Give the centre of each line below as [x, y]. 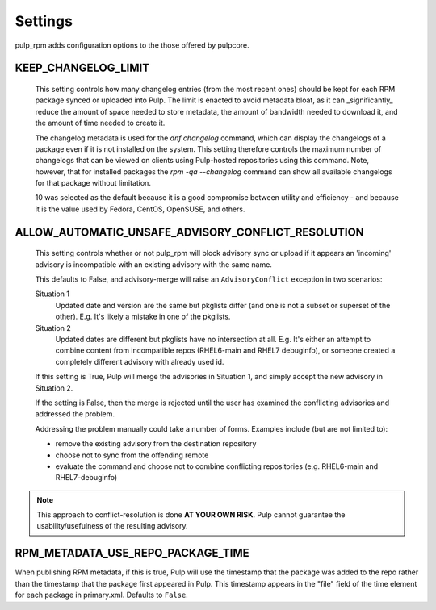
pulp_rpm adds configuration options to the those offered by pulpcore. [132, 45]
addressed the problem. [75, 414]
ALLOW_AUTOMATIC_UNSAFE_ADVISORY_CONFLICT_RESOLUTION [190, 232]
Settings [44, 21]
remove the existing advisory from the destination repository [156, 444]
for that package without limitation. [93, 183]
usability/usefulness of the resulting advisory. [113, 526]
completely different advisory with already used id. [140, 361]
